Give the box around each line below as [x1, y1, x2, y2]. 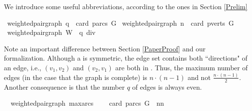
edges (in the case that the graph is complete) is [4, 72, 148, 82]
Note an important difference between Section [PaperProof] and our [4, 43, 206, 53]
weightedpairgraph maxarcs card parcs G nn [10, 98, 164, 108]
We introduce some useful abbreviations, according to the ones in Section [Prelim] [4, 1, 248, 11]
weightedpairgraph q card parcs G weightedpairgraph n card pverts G [7, 17, 234, 28]
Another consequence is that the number [4, 81, 125, 92]
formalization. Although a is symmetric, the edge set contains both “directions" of [4, 53, 248, 63]
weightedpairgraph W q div [7, 27, 96, 37]
